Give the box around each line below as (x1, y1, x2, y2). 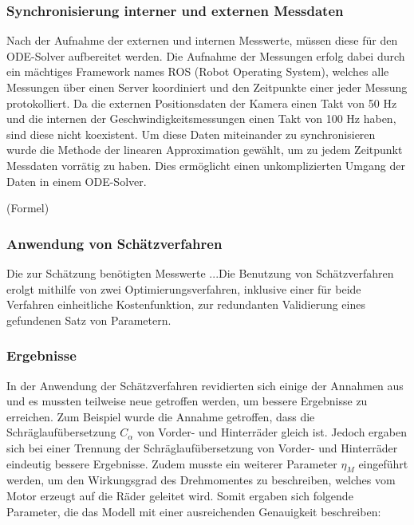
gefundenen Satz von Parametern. (6, 311, 172, 328)
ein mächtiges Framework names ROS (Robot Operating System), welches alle (6, 63, 389, 80)
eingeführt (358, 455, 408, 472)
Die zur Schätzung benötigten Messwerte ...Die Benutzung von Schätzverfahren (6, 264, 394, 281)
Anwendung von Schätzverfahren (6, 233, 223, 253)
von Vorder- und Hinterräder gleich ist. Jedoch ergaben (136, 424, 407, 440)
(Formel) (6, 199, 49, 216)
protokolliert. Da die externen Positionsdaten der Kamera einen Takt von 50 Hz (6, 94, 397, 111)
